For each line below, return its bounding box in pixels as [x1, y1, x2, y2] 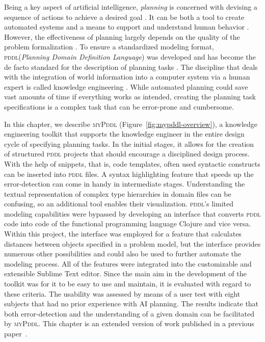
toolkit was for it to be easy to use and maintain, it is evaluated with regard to [4, 278, 251, 289]
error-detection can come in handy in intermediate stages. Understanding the [4, 178, 245, 189]
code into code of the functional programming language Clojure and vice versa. [4, 218, 251, 229]
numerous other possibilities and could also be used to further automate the [4, 248, 241, 259]
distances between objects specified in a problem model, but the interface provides [4, 238, 261, 249]
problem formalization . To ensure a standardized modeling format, [4, 41, 214, 52]
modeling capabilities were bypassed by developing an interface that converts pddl [4, 208, 261, 219]
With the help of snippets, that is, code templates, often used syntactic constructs [4, 158, 260, 169]
